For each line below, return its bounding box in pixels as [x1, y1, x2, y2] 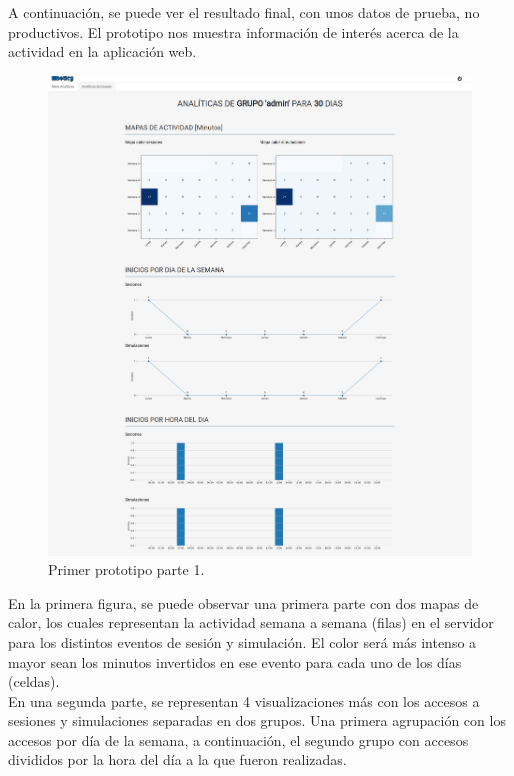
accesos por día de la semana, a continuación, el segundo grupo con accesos [8, 729, 469, 750]
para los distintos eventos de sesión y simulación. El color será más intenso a [8, 631, 477, 652]
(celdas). [8, 671, 60, 692]
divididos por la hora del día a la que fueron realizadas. [8, 749, 347, 770]
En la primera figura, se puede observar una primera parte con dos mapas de [8, 592, 479, 613]
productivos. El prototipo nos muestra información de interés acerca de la [8, 21, 459, 42]
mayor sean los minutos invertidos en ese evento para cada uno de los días [8, 651, 462, 672]
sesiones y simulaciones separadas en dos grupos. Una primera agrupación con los [8, 710, 506, 731]
